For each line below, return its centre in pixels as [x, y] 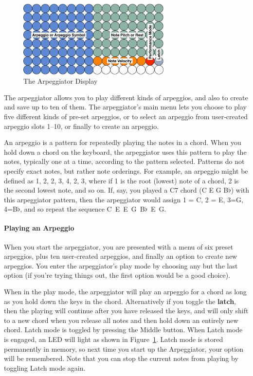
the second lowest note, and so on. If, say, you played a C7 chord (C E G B [116, 190]
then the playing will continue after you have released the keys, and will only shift [126, 311]
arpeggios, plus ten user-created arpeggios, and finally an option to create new [121, 256]
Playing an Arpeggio [39, 228]
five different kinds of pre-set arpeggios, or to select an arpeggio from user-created [126, 116]
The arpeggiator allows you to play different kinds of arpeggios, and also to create [126, 97]
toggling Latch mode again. [45, 367]
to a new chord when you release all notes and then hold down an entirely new [121, 320]
